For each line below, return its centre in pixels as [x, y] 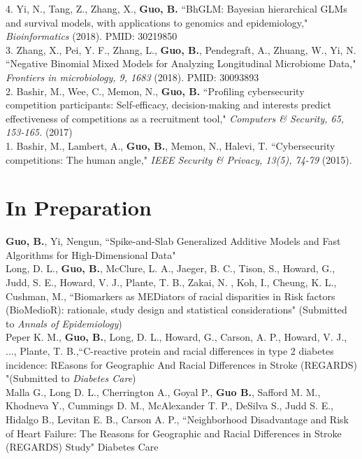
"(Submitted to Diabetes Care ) [71, 378]
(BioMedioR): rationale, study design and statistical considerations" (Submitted [176, 310]
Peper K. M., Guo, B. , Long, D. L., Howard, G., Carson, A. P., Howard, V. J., [176, 337]
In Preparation [79, 207]
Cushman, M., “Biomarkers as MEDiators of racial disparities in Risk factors [171, 296]
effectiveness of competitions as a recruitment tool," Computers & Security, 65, [175, 118]
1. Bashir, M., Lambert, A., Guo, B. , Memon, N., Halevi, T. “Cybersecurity [171, 145]
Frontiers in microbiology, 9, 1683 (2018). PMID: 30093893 [132, 77]
